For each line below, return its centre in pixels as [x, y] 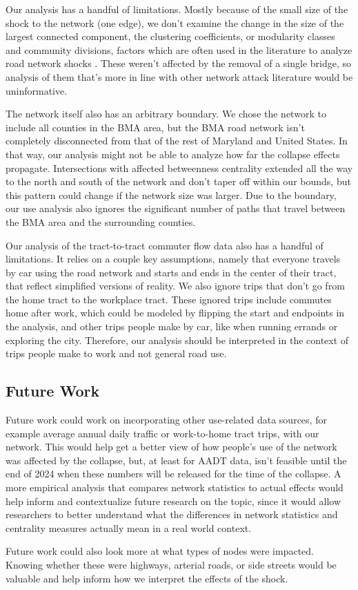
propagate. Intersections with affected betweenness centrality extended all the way [179, 168]
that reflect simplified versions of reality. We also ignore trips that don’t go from [175, 286]
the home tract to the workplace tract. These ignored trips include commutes [169, 299]
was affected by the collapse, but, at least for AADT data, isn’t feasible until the [176, 460]
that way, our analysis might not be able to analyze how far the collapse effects [173, 154]
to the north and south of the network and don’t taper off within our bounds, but [178, 181]
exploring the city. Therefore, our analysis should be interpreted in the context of [177, 340]
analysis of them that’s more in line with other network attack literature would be [179, 76]
